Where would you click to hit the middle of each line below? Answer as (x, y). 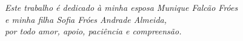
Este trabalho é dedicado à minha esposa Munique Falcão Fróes (121, 7)
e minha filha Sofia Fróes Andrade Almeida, (86, 19)
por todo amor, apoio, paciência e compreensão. (93, 31)
